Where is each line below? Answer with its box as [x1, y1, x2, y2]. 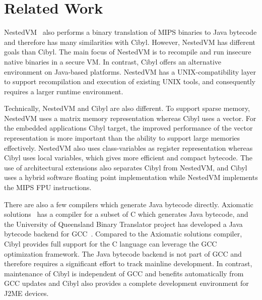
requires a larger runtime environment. [4, 86, 123, 96]
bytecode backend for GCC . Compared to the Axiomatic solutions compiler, [4, 228, 242, 239]
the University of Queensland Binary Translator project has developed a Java [4, 218, 243, 229]
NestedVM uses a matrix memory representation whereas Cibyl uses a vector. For [4, 112, 256, 123]
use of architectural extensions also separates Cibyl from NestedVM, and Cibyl [4, 162, 247, 172]
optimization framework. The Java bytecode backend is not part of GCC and [4, 248, 242, 259]
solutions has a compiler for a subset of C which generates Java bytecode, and [4, 209, 248, 219]
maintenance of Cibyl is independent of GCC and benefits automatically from [4, 268, 244, 278]
